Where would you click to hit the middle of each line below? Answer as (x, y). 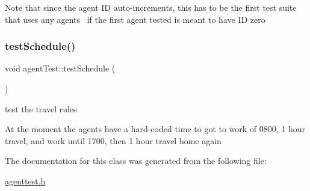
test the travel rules (41, 108)
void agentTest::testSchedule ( (60, 68)
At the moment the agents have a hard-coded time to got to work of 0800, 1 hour (155, 129)
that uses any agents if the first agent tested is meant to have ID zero (135, 19)
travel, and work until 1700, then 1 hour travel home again (113, 140)
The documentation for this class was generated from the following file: (136, 161)
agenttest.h (25, 180)
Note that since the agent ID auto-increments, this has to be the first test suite (151, 7)
